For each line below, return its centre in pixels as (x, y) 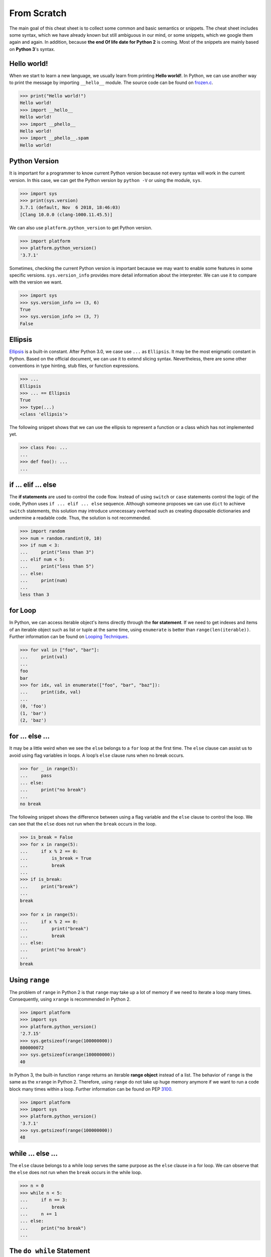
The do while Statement (50, 1251)
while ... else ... (33, 1153)
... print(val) (44, 657)
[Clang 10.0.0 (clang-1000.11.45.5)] (66, 214)
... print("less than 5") (57, 566)
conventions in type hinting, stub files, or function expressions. (74, 366)
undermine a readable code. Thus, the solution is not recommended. (80, 518)
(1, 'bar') (33, 713)
